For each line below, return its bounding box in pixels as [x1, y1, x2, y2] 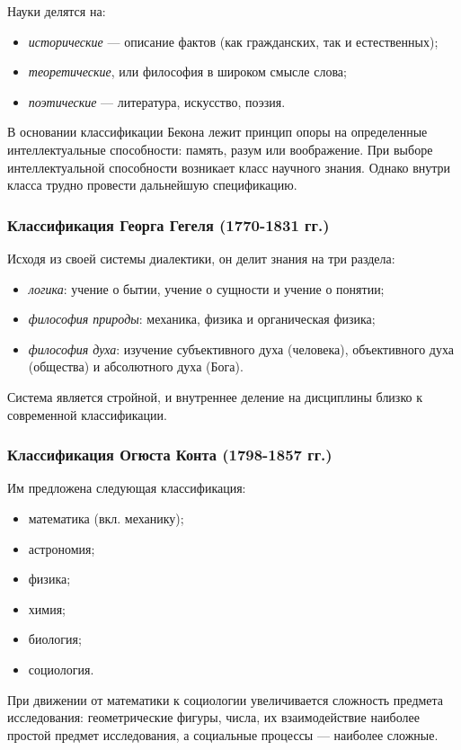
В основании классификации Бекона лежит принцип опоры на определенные [7, 122, 428, 141]
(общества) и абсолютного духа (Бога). [28, 357, 244, 376]
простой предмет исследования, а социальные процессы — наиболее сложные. [7, 725, 439, 744]
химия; [28, 599, 66, 618]
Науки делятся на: [7, 2, 106, 20]
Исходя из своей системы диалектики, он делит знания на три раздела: [7, 248, 395, 267]
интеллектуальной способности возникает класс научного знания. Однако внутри [7, 157, 451, 176]
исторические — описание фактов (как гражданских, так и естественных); [28, 31, 439, 50]
